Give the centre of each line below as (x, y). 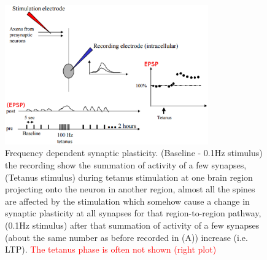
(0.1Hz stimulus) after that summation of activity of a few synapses (132, 225)
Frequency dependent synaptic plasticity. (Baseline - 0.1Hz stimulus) (134, 153)
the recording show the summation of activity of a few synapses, (126, 164)
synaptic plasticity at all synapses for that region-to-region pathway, (133, 213)
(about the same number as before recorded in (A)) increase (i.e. (126, 237)
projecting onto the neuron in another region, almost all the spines (130, 189)
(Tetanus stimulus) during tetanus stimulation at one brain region (129, 177)
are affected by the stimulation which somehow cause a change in (127, 201)
